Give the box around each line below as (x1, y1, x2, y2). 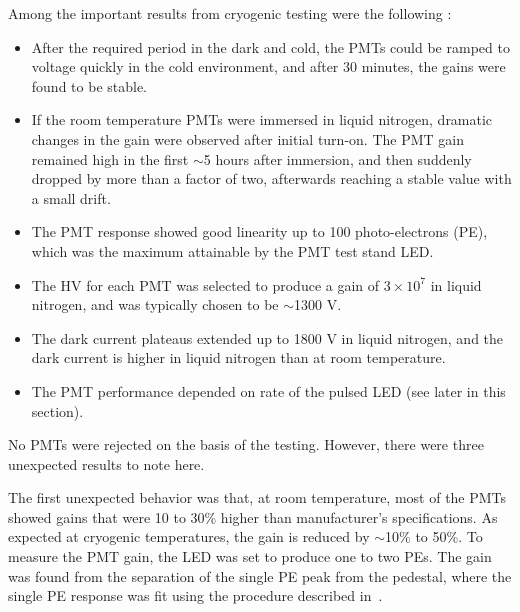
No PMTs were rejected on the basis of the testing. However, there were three (8, 434, 484, 455)
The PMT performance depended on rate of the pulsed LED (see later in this (31, 380, 506, 401)
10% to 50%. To (385, 526, 483, 547)
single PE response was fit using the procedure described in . (8, 585, 383, 606)
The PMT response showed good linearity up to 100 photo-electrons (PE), (31, 221, 488, 242)
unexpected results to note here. (8, 453, 205, 474)
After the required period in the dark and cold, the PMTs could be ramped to (31, 36, 510, 57)
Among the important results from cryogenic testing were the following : (8, 3, 452, 23)
